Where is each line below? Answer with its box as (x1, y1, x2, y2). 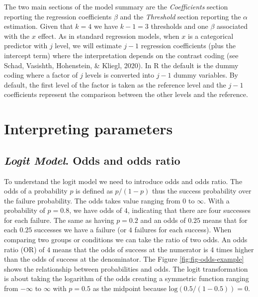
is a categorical (188, 30, 234, 41)
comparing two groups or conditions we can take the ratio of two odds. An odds (4, 234, 248, 245)
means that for (202, 214, 248, 225)
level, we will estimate (55, 40, 122, 51)
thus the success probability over (152, 186, 252, 196)
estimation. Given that (4, 21, 73, 31)
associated (217, 21, 248, 31)
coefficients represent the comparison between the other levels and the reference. (4, 89, 248, 99)
